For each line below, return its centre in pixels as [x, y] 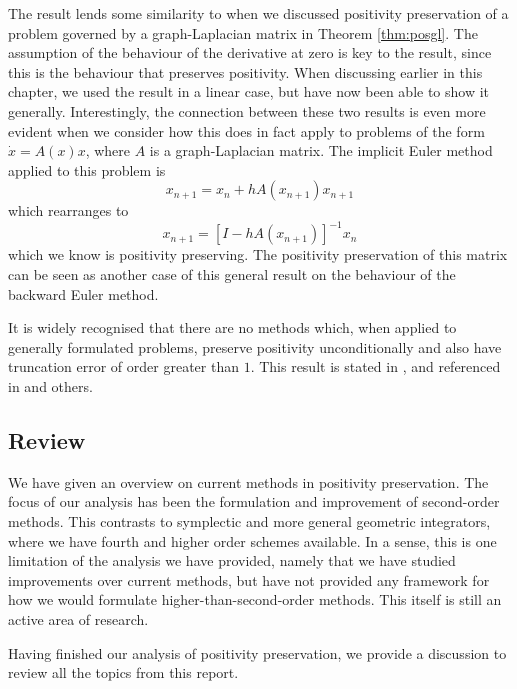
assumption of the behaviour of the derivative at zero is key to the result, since [250, 52]
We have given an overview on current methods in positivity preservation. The [248, 481]
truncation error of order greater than [123, 366]
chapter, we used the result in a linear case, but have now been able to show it [249, 91]
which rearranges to [68, 210]
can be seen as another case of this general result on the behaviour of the [232, 274]
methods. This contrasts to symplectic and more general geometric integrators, [249, 520]
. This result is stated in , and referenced [375, 366]
